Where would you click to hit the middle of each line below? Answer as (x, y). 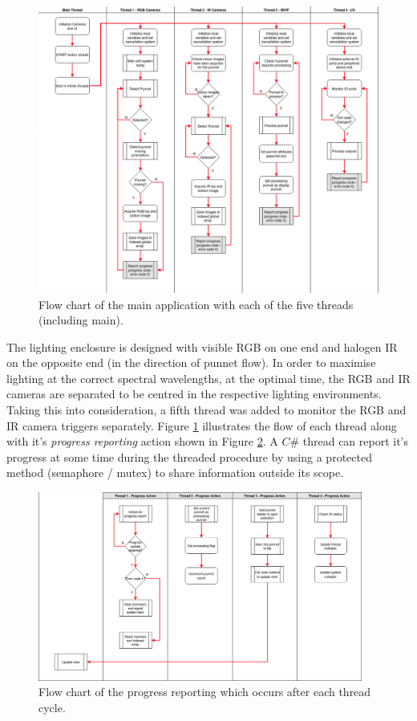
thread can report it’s (356, 441)
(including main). (81, 320)
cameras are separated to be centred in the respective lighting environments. (194, 394)
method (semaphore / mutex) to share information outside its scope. (175, 473)
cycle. (52, 708)
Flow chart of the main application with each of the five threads (196, 304)
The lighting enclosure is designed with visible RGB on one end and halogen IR (202, 346)
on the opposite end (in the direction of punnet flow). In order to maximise (191, 363)
